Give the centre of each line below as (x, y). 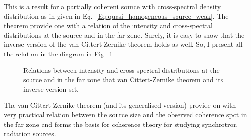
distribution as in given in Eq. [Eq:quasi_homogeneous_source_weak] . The (116, 16)
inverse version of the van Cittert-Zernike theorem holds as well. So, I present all (123, 44)
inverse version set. (51, 89)
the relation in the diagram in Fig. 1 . (59, 53)
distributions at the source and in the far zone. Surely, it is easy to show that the (124, 35)
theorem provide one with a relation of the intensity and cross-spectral (108, 25)
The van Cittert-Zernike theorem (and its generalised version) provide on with (120, 105)
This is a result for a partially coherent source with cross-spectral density (112, 6)
